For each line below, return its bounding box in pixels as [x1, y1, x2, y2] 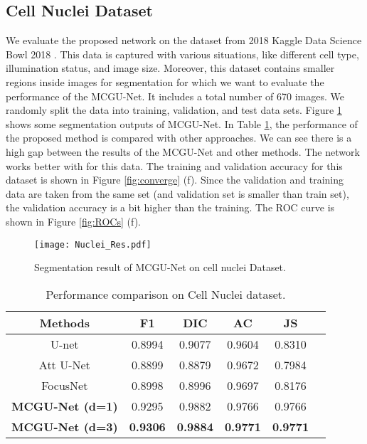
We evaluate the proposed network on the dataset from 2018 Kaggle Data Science [6, 33, 362, 48]
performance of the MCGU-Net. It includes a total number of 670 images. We [6, 88, 344, 103]
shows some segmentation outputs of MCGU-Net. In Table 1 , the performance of [6, 116, 358, 131]
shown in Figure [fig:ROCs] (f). [6, 213, 141, 228]
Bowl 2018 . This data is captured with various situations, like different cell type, [6, 46, 359, 61]
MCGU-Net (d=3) [11, 418, 118, 435]
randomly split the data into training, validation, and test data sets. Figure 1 [6, 102, 342, 117]
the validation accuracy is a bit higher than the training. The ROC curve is [6, 200, 335, 215]
